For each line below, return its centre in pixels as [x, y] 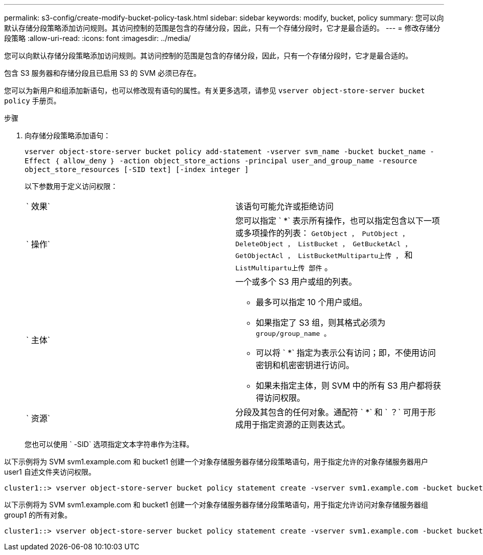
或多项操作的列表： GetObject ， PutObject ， [322, 233]
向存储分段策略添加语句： [68, 135]
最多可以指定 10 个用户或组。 [312, 302]
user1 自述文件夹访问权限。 [50, 472]
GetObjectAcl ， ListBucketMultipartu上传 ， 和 [324, 255]
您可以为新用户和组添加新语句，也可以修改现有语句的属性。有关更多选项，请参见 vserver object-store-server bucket [215, 90]
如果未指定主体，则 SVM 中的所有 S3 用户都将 [344, 386]
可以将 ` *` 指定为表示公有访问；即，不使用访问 [346, 353]
